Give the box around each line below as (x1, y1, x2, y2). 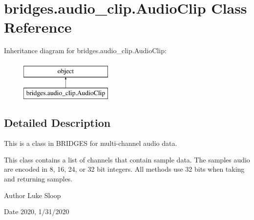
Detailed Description (4, 115, 111, 130)
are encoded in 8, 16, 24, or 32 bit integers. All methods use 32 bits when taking (4, 164, 245, 174)
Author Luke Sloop (4, 190, 61, 200)
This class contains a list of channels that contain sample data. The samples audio (4, 154, 250, 164)
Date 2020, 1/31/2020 (4, 206, 69, 217)
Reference (4, 17, 72, 37)
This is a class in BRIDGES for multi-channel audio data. (4, 138, 177, 148)
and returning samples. (4, 174, 73, 184)
